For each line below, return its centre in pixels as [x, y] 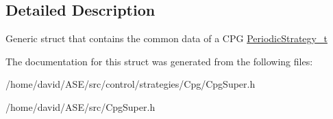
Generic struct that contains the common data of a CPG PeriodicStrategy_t [166, 38]
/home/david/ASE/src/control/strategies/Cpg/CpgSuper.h [131, 84]
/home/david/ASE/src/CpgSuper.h [81, 106]
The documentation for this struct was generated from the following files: [159, 61]
